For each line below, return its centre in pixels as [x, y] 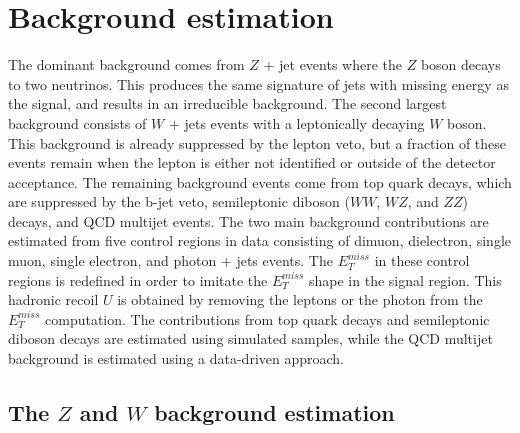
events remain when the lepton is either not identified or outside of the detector [252, 162]
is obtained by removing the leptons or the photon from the [300, 299]
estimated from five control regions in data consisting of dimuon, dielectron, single [259, 240]
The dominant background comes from [126, 64]
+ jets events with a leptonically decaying [296, 122]
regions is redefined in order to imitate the [138, 279]
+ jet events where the [333, 64]
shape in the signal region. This [405, 279]
